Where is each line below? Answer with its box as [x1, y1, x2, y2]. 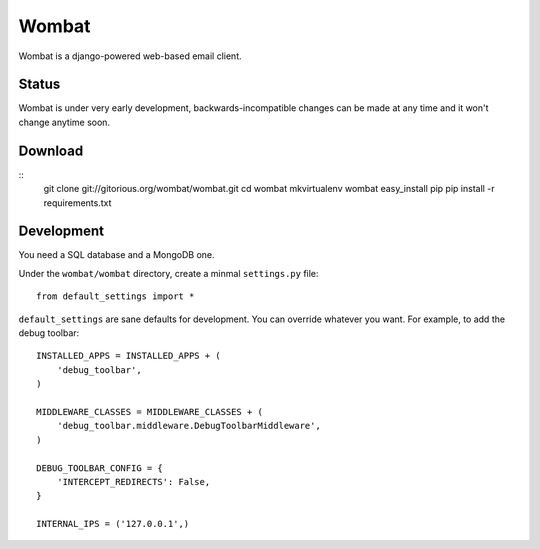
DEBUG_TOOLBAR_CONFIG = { [36, 462, 164, 474]
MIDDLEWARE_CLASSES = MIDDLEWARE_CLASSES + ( [36, 406, 264, 417]
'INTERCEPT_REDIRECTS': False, [56, 476, 211, 487]
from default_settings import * [36, 291, 195, 302]
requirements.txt [43, 196, 112, 209]
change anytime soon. [18, 116, 110, 128]
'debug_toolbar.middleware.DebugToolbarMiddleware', [56, 420, 322, 432]
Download [18, 142, 84, 159]
